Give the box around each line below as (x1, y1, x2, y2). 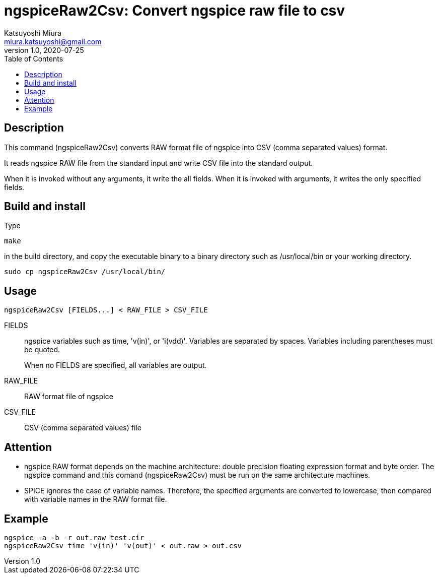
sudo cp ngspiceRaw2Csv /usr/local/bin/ (4, 268, 166, 276)
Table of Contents (4, 54, 63, 63)
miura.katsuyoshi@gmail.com (4, 37, 102, 46)
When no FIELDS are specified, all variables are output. (24, 361, 207, 370)
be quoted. (24, 345, 60, 354)
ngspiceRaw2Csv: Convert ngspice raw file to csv (4, 2, 345, 19)
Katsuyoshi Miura (4, 28, 61, 37)
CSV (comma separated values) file (24, 423, 141, 432)
